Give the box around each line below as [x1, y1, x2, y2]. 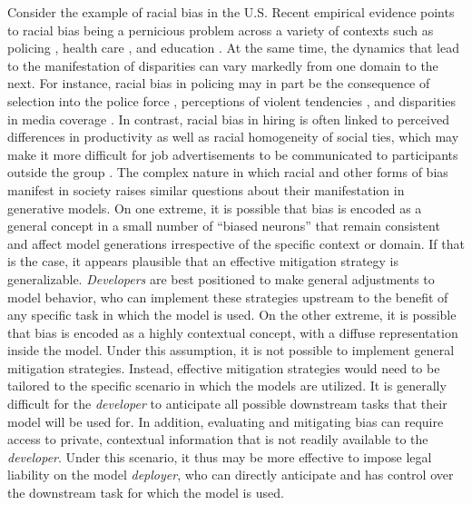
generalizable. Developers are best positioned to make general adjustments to [7, 269, 435, 288]
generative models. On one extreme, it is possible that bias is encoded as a [7, 198, 422, 217]
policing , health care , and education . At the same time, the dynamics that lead [7, 38, 459, 57]
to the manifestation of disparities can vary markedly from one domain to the [7, 55, 438, 74]
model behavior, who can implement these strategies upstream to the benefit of [7, 287, 448, 306]
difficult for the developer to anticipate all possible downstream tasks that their [7, 394, 447, 413]
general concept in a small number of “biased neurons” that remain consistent [7, 216, 440, 235]
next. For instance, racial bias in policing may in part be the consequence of [7, 74, 430, 93]
